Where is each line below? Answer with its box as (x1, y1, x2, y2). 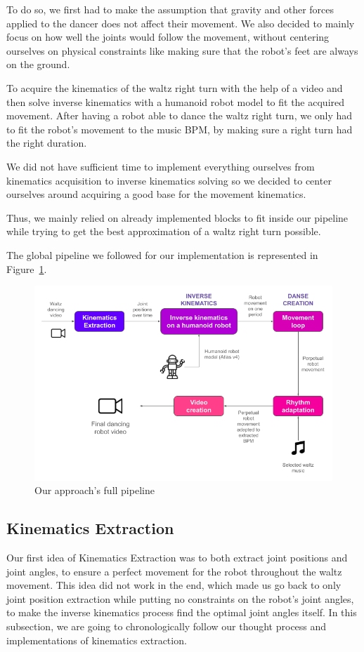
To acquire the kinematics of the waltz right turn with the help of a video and (6, 80, 343, 95)
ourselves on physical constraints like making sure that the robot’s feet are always (6, 43, 358, 58)
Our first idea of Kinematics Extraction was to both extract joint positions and (6, 550, 348, 564)
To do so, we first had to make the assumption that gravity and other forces (6, 2, 334, 16)
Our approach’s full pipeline (34, 483, 155, 498)
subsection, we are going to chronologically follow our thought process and (6, 618, 327, 633)
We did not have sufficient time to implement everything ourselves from (6, 159, 315, 173)
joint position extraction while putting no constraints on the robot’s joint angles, (6, 591, 354, 606)
